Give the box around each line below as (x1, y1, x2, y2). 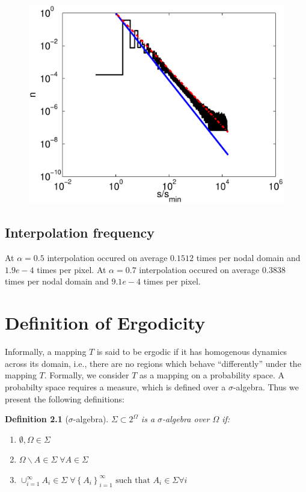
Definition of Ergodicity (5, 310, 206, 335)
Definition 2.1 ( (5, 413, 69, 425)
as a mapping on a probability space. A (139, 369, 284, 381)
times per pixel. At (37, 263, 106, 275)
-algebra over (162, 413, 210, 425)
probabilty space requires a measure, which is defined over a (5, 380, 226, 393)
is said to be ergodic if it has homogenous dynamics (96, 345, 287, 358)
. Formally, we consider (44, 369, 129, 381)
